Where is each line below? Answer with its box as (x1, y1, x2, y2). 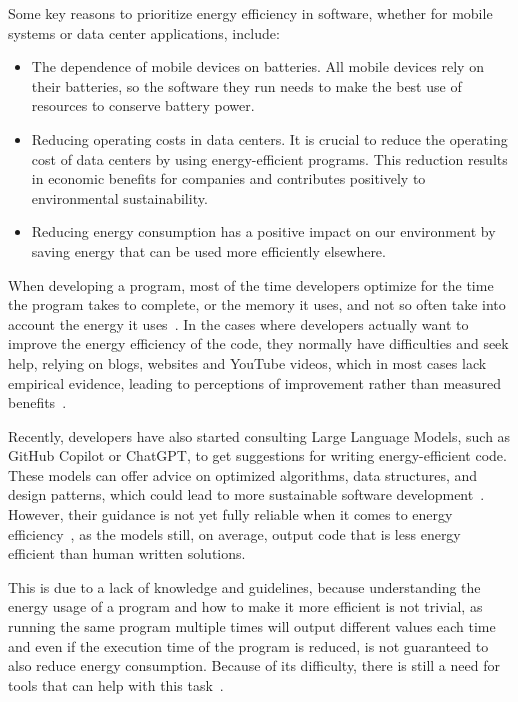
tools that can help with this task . (8, 674, 224, 695)
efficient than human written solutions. (8, 543, 246, 564)
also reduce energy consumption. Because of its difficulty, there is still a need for (8, 655, 500, 676)
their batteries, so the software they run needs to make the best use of (31, 75, 462, 96)
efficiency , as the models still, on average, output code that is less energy (8, 523, 461, 544)
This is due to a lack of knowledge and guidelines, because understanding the (8, 576, 481, 597)
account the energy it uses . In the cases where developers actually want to (8, 313, 469, 334)
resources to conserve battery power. (31, 95, 255, 116)
